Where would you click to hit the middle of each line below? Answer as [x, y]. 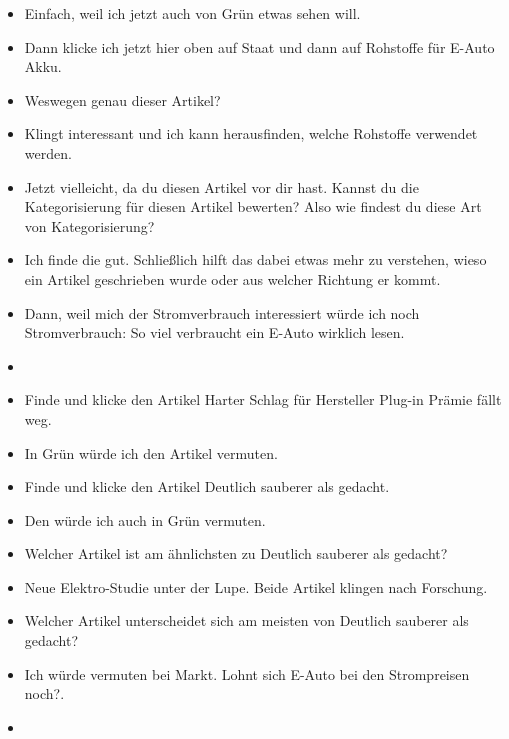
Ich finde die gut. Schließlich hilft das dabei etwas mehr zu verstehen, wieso [255, 259]
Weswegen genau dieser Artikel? [122, 99]
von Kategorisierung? [89, 225]
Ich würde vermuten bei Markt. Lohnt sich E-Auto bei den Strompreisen [247, 673]
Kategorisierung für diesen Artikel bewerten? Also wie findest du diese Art [253, 206]
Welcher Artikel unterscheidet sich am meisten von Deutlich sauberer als [246, 620]
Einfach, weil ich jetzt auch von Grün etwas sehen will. [192, 13]
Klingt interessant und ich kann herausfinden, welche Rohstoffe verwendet [251, 133]
